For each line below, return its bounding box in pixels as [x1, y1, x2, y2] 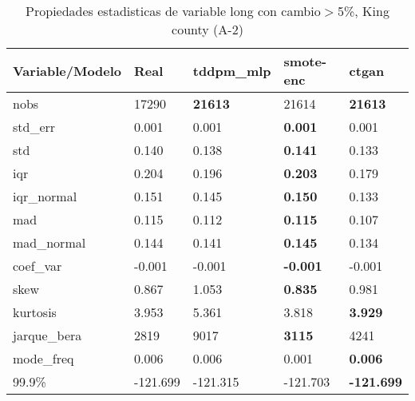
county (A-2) [172, 20, 243, 38]
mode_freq [13, 349, 74, 367]
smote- [283, 52, 327, 70]
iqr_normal [13, 187, 77, 205]
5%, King [337, 2, 389, 20]
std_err [13, 117, 56, 136]
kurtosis [13, 303, 57, 321]
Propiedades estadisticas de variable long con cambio [26, 2, 321, 20]
